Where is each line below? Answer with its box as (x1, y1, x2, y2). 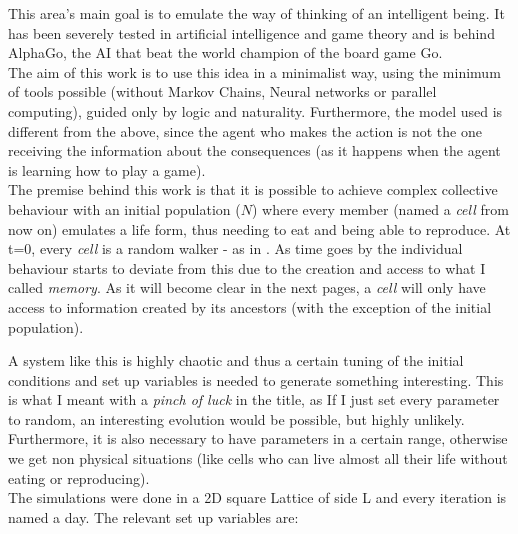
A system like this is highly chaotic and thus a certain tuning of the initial (8, 350, 464, 371)
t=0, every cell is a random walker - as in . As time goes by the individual (8, 238, 463, 259)
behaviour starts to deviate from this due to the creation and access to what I (8, 257, 486, 278)
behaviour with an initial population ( (8, 198, 241, 219)
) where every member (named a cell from (251, 198, 509, 219)
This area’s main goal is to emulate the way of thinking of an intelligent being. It (8, 3, 505, 23)
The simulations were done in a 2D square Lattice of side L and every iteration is (8, 487, 507, 508)
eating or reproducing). (8, 467, 150, 488)
